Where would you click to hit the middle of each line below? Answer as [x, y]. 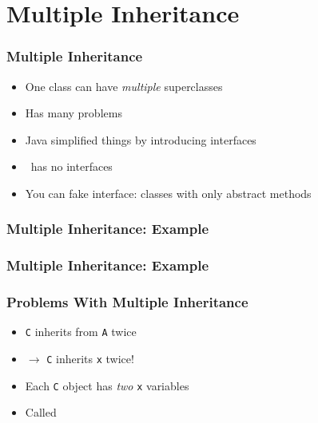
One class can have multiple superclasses [124, 86]
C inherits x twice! [90, 359]
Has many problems [74, 113]
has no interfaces [72, 166]
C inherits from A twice [81, 332]
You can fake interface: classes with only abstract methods [168, 193]
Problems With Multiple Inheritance [127, 302]
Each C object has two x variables [107, 385]
